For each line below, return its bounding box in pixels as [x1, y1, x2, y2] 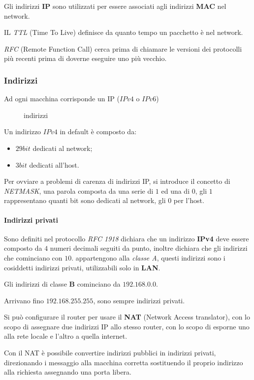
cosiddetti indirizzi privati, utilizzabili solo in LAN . [4, 262, 160, 272]
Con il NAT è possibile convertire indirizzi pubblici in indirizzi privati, [4, 348, 216, 358]
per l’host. [173, 195, 204, 205]
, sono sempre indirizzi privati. [93, 295, 185, 305]
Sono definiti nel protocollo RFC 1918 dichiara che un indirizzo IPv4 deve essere [4, 233, 249, 243]
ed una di [161, 185, 190, 196]
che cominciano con [4, 252, 63, 263]
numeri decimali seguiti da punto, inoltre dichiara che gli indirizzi [50, 243, 248, 253]
